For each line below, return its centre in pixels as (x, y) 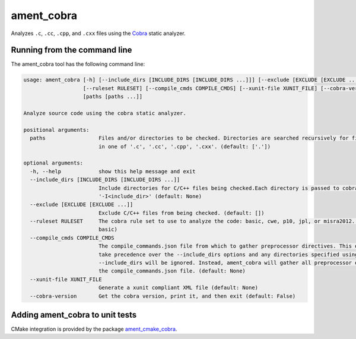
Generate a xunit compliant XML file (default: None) (178, 288)
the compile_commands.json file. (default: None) (172, 271)
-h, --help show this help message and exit (113, 171)
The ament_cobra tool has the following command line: (78, 64)
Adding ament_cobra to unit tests (74, 315)
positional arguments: (56, 130)
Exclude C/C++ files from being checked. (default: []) (181, 213)
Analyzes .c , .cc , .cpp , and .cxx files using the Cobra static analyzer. (98, 33)
